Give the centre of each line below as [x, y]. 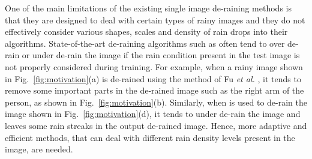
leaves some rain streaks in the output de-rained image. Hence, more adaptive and [156, 125]
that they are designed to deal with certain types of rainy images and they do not [155, 19]
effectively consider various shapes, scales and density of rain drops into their [146, 31]
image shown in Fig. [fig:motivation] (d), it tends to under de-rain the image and [153, 114]
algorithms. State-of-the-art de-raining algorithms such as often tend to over [145, 43]
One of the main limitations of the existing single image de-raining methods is [148, 8]
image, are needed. [39, 149]
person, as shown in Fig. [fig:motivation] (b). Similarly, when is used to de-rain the [156, 102]
